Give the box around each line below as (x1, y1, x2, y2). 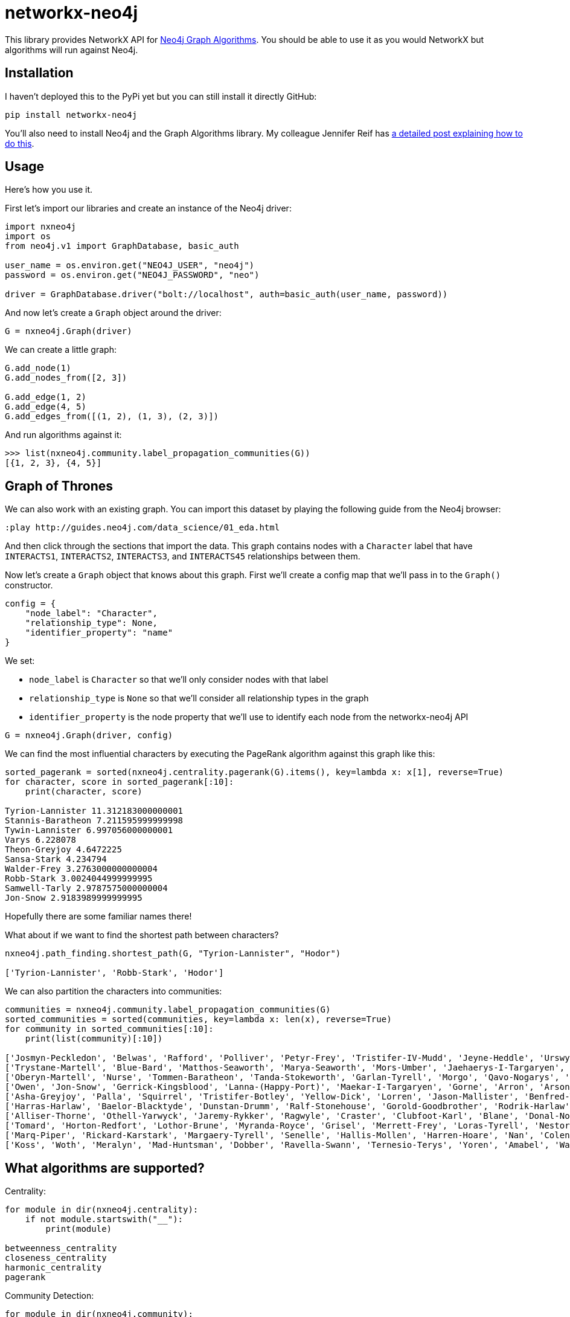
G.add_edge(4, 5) (5, 402, 86, 412)
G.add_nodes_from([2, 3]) (5, 373, 127, 383)
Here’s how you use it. (5, 184, 93, 195)
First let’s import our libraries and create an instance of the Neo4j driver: (5, 203, 292, 214)
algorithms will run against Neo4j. (5, 44, 138, 55)
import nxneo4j (5, 222, 77, 232)
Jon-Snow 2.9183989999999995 (5, 893, 142, 903)
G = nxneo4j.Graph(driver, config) (5, 730, 173, 741)
